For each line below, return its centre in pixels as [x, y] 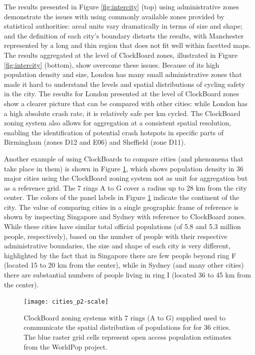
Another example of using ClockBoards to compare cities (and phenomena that [124, 158]
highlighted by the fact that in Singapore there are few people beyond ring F [120, 255]
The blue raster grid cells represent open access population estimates [128, 337]
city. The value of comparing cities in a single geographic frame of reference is [121, 207]
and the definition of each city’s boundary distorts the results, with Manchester [124, 35]
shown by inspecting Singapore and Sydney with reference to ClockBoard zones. [125, 217]
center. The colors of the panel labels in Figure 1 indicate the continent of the [122, 197]
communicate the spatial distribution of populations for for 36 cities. [127, 327]
